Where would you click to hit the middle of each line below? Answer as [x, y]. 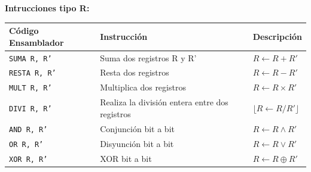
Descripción [277, 36]
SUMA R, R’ [31, 59]
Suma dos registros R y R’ [148, 57]
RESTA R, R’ [33, 74]
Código [24, 31]
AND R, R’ [28, 129]
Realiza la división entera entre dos [164, 102]
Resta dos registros [135, 72]
